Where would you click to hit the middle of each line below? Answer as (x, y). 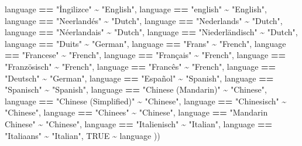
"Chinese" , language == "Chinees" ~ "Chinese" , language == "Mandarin (136, 112)
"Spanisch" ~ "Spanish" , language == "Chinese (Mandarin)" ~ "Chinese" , (136, 89)
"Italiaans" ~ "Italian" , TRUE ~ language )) (83, 135)
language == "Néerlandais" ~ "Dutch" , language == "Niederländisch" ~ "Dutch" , (151, 32)
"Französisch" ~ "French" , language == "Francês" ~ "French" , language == (140, 66)
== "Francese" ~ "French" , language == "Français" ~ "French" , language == (145, 55)
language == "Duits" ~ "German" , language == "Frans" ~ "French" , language (145, 43)
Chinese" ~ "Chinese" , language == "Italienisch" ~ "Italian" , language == (138, 123)
